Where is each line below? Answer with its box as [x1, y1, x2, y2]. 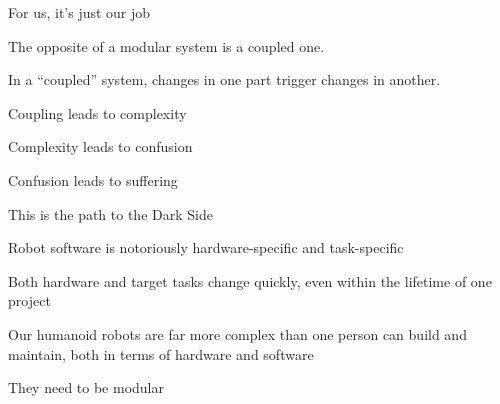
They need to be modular [8, 377, 164, 398]
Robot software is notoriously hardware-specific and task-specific [8, 237, 404, 258]
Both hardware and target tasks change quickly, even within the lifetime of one [8, 270, 492, 291]
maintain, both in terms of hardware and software [8, 343, 314, 364]
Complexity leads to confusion [8, 136, 193, 157]
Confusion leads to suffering [8, 169, 178, 190]
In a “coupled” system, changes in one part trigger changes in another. [8, 69, 441, 90]
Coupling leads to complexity [8, 102, 187, 123]
